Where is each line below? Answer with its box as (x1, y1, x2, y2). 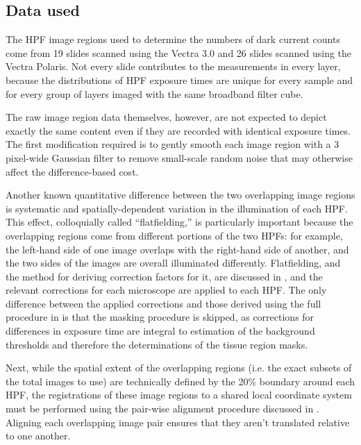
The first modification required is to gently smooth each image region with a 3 (6, 137, 339, 151)
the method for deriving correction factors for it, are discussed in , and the (6, 269, 323, 283)
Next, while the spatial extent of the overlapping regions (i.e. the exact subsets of (6, 360, 352, 375)
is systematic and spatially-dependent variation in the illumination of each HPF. (6, 201, 348, 215)
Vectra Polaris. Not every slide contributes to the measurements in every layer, (6, 59, 341, 74)
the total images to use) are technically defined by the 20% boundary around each (6, 373, 355, 388)
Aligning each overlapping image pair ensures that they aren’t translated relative (6, 414, 350, 429)
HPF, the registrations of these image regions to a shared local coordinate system (6, 387, 352, 402)
